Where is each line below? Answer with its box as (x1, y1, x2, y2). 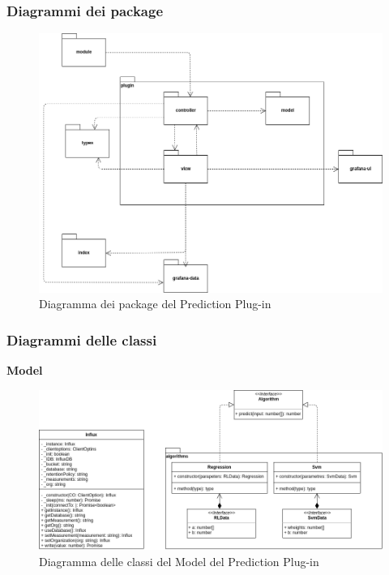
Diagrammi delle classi (6, 329, 157, 350)
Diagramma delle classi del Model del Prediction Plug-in (39, 552, 319, 569)
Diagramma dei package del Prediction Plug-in (39, 295, 271, 312)
